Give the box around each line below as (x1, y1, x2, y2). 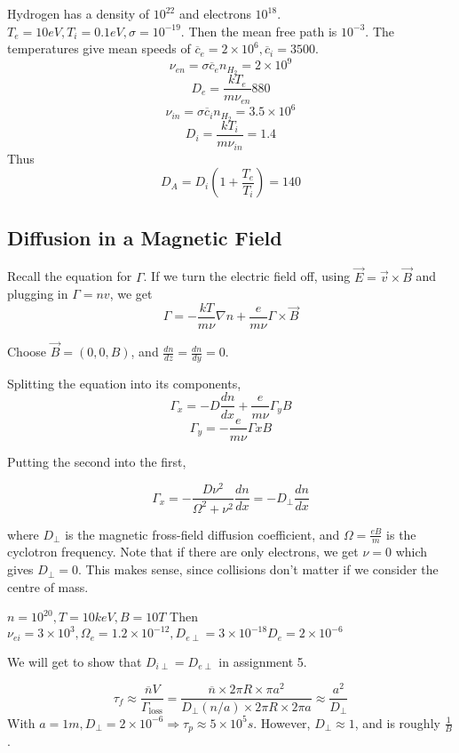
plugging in (7, 284, 68, 303)
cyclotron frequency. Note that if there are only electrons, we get (7, 542, 359, 561)
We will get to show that (7, 652, 142, 670)
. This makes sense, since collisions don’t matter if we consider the (77, 560, 439, 579)
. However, (253, 713, 311, 732)
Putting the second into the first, (7, 452, 186, 470)
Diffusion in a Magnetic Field (7, 223, 282, 251)
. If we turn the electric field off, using (143, 267, 351, 285)
